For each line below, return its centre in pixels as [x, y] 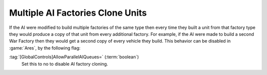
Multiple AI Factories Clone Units [78, 13]
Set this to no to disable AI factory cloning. [65, 64]
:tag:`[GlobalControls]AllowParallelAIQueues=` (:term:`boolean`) [74, 57]
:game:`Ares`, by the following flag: [45, 48]
